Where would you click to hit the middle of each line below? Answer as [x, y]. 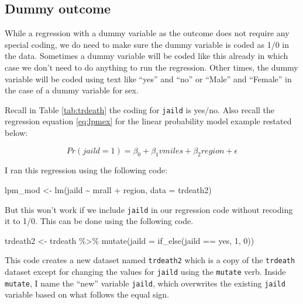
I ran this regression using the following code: [86, 170]
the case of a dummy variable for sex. [72, 90]
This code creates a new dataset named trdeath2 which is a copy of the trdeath [150, 260]
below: [16, 133]
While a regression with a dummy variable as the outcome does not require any [147, 33]
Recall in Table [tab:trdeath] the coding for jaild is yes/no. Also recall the [140, 109]
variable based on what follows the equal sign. [87, 294]
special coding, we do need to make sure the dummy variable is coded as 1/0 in [147, 44]
